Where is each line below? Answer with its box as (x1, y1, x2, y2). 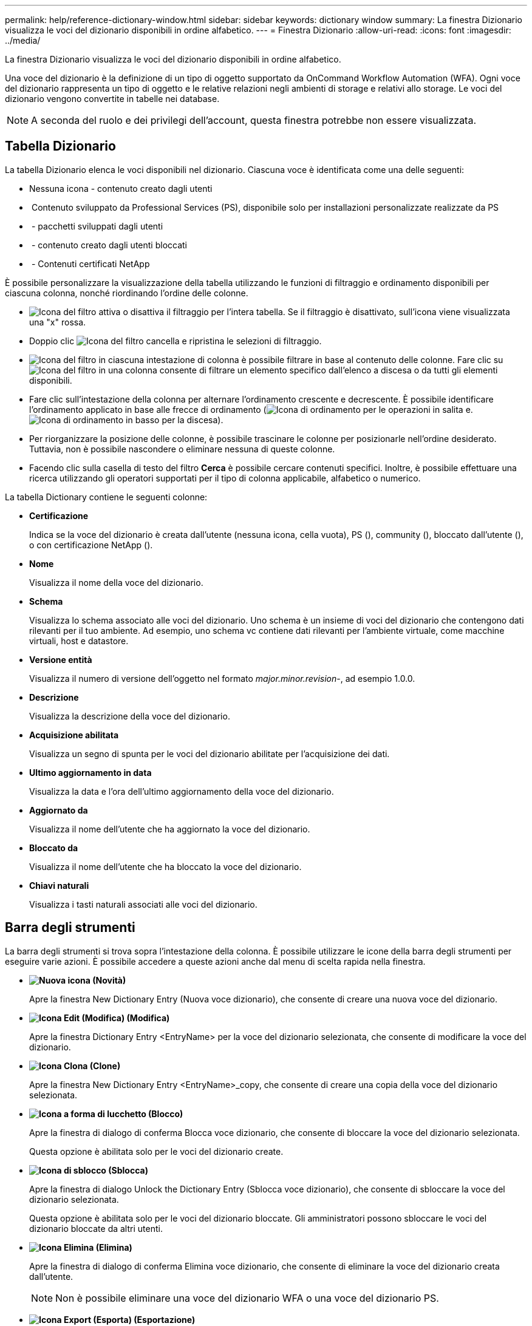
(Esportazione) (134, 1314, 196, 1325)
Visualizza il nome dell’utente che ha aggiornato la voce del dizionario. (29, 823, 310, 834)
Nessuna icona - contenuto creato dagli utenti (29, 183, 213, 194)
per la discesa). (162, 414, 223, 425)
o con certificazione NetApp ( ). (29, 539, 153, 550)
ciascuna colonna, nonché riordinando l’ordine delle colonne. (5, 287, 248, 298)
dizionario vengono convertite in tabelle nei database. (5, 93, 220, 104)
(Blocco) (148, 1108, 183, 1119)
